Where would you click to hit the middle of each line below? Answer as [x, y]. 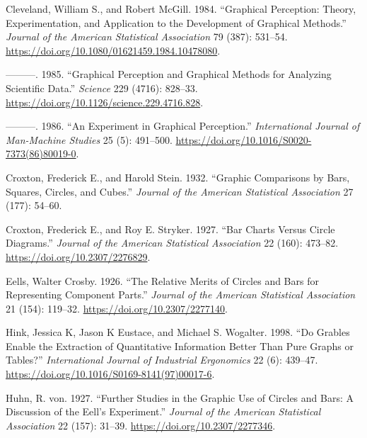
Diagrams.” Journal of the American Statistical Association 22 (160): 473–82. [172, 243]
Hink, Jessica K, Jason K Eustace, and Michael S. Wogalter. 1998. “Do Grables [178, 332]
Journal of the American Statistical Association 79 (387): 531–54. [147, 36]
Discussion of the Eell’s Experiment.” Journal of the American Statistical [163, 411]
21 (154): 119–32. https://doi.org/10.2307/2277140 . [117, 308]
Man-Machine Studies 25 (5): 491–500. [89, 139]
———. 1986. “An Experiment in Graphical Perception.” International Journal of [183, 126]
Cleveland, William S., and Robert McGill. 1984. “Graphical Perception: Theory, [181, 9]
